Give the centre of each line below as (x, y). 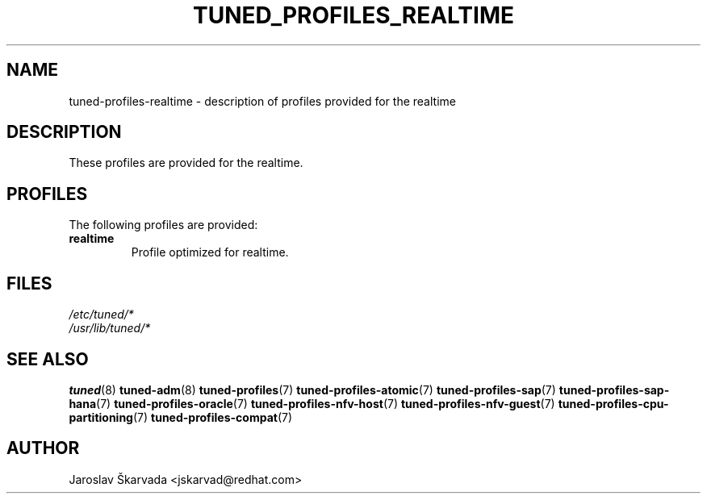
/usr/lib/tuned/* (110, 328)
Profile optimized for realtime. (210, 252)
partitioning (101, 417)
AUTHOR (43, 448)
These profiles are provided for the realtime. (186, 163)
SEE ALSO (48, 359)
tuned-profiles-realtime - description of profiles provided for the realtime (262, 101)
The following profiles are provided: (163, 225)
